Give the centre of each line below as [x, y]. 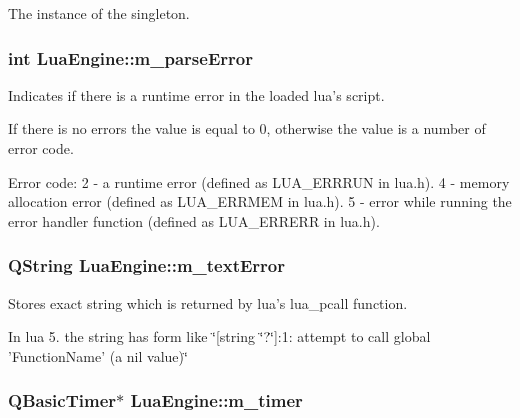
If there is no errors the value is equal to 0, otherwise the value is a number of [247, 128]
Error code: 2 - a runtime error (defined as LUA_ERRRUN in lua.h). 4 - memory [259, 181]
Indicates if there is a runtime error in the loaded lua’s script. [196, 94]
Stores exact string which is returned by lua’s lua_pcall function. [208, 302]
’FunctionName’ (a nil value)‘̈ [98, 355]
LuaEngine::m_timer [216, 400]
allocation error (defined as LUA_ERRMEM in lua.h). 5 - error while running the [260, 201]
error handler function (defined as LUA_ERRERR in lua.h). [194, 220]
